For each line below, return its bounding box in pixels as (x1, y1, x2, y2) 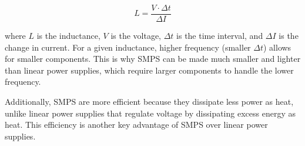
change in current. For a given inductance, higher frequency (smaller (5, 41, 251, 53)
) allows (263, 41, 291, 53)
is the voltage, (110, 29, 162, 42)
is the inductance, (36, 29, 100, 42)
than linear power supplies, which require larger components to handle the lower (5, 64, 294, 76)
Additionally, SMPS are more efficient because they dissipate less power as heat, (5, 95, 294, 108)
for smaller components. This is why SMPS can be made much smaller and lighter (5, 52, 301, 65)
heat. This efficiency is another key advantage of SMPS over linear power (5, 118, 268, 131)
